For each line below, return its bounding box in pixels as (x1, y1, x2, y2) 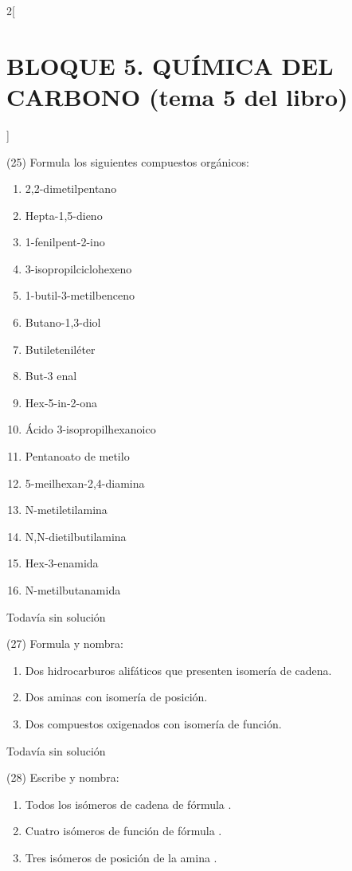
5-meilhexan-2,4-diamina (25, 474, 145, 491)
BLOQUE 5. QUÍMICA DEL (6, 49, 334, 81)
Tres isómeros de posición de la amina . (25, 849, 217, 865)
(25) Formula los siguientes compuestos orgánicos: (6, 153, 249, 170)
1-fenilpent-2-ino (25, 233, 105, 250)
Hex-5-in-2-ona (25, 394, 98, 410)
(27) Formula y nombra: (6, 635, 123, 652)
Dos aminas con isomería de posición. (25, 689, 208, 705)
